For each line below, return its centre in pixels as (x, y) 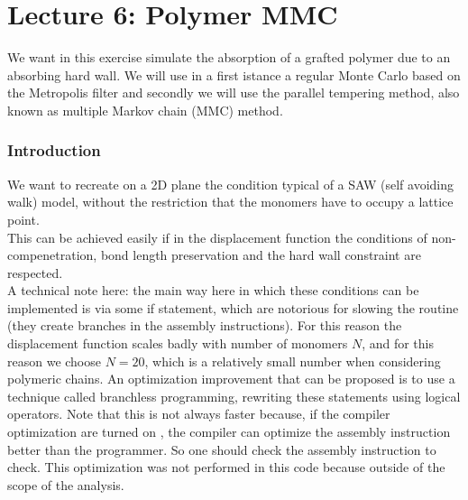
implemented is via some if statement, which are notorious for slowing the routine (233, 307)
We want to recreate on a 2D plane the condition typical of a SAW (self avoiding (231, 184)
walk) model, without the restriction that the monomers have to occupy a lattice (230, 202)
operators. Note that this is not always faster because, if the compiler (199, 414)
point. (23, 219)
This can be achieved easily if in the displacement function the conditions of (217, 237)
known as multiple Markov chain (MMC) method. (145, 110)
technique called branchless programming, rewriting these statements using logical (234, 396)
